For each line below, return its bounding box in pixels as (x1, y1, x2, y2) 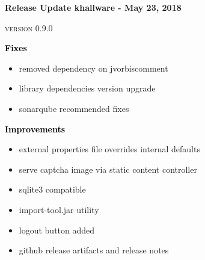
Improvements (5, 122, 66, 135)
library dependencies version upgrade (19, 82, 156, 94)
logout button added (19, 223, 95, 236)
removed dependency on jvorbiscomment (19, 61, 168, 74)
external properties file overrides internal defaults (19, 143, 200, 155)
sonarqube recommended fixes (19, 102, 129, 114)
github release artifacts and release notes (19, 244, 169, 256)
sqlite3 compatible (19, 183, 86, 196)
